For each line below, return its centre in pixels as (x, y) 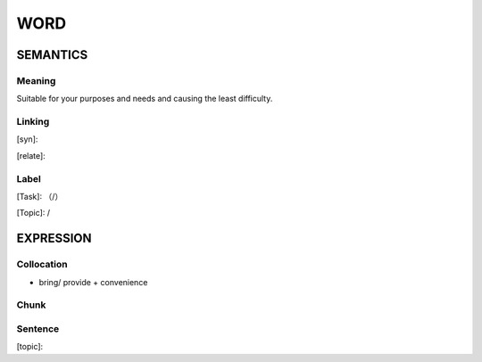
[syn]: (27, 139)
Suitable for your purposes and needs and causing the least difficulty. (145, 99)
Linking (33, 122)
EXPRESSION (54, 239)
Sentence (38, 328)
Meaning (36, 80)
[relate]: (31, 155)
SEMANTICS (52, 55)
